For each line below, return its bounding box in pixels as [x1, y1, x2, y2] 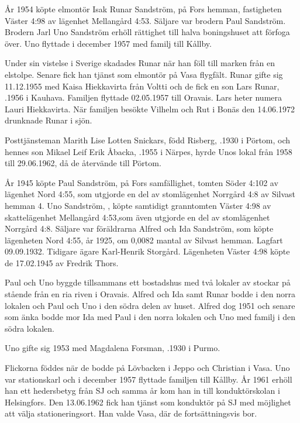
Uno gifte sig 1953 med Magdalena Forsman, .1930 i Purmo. [5, 342, 220, 354]
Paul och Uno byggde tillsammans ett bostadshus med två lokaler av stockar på [5, 276, 291, 288]
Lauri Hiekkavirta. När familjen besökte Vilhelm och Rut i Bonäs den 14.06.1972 [5, 102, 295, 115]
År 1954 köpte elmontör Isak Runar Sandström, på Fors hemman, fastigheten [5, 3, 282, 15]
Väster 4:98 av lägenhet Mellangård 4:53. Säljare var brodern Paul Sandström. [5, 14, 286, 26]
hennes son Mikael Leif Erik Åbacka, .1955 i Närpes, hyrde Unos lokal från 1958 [5, 145, 292, 157]
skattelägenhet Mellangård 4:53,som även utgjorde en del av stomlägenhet [5, 211, 270, 223]
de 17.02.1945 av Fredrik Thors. [5, 256, 119, 269]
